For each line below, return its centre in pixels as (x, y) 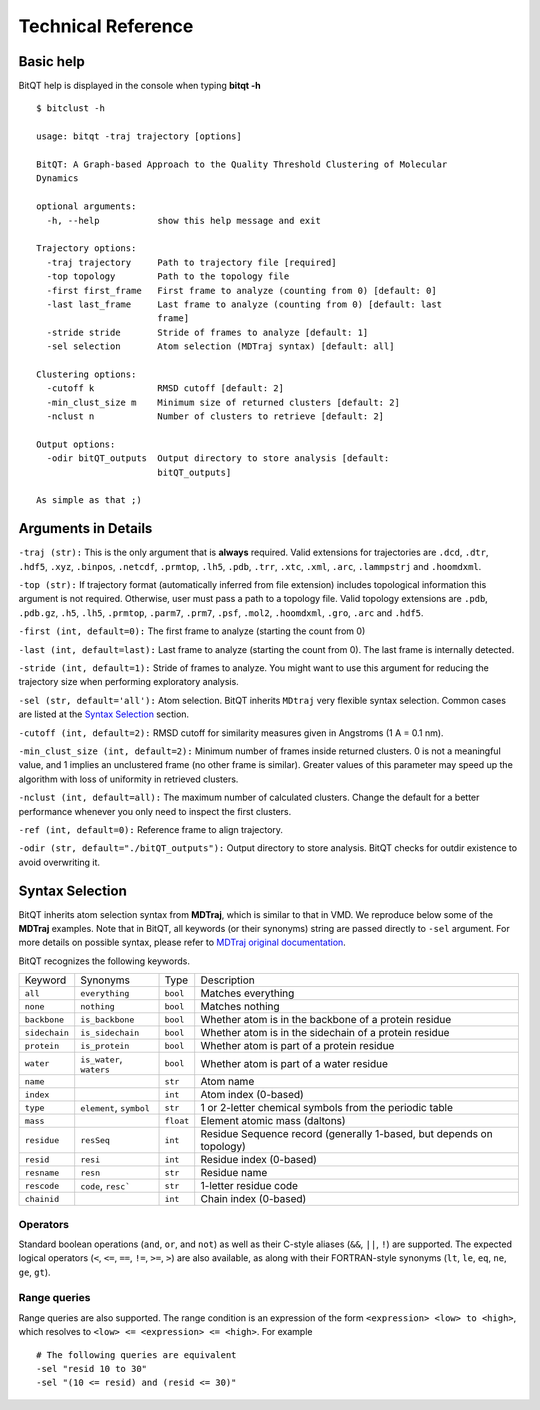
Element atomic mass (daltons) (273, 1121)
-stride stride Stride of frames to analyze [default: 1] (207, 332)
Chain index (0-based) (253, 1199)
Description (227, 980)
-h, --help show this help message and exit (184, 220)
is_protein (105, 1045)
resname (42, 1172)
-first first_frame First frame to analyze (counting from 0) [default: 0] (241, 290)
